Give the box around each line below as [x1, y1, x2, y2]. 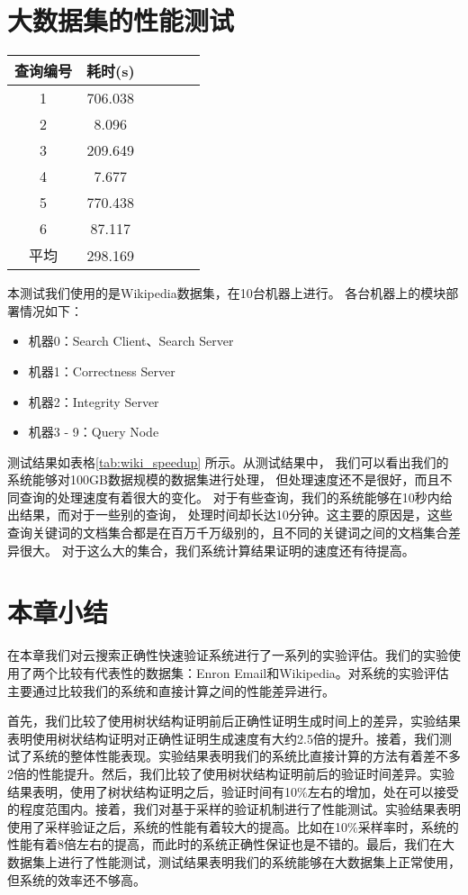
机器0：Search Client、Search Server [28, 331, 234, 350]
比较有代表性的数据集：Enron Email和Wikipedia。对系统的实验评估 [57, 663, 449, 682]
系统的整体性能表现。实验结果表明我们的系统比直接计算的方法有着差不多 [31, 746, 461, 765]
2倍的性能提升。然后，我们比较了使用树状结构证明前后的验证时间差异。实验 [7, 764, 454, 782]
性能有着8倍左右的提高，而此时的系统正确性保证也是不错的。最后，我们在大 [7, 835, 454, 854]
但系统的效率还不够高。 [7, 870, 146, 889]
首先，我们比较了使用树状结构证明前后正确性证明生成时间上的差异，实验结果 [7, 711, 461, 730]
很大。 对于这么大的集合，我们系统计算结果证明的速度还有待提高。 [19, 540, 415, 559]
